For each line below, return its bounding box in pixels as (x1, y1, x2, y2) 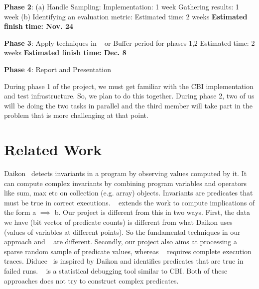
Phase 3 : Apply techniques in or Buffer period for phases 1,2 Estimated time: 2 (4, 37, 255, 48)
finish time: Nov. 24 (4, 21, 73, 31)
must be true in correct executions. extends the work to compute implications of (4, 197, 255, 207)
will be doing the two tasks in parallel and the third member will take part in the (4, 100, 253, 110)
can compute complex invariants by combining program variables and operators (4, 178, 247, 188)
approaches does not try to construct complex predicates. (4, 275, 179, 286)
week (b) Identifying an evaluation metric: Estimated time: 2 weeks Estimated (4, 11, 248, 21)
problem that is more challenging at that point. (4, 110, 148, 120)
